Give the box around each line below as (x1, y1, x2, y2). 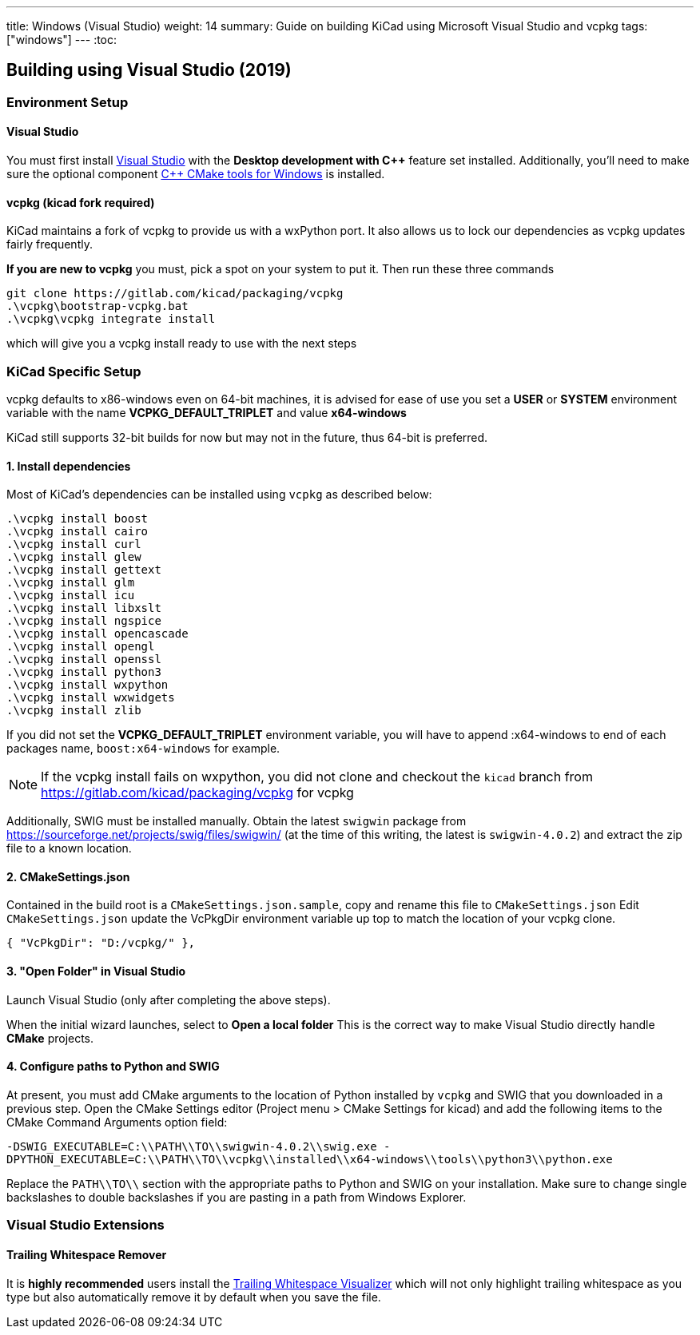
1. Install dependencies (6, 459, 131, 473)
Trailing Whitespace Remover (6, 1247, 167, 1261)
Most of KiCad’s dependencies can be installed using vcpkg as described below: (6, 487, 432, 502)
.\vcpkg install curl (6, 538, 141, 551)
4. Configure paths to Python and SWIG (6, 1059, 220, 1074)
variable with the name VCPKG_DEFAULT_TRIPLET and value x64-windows (6, 406, 407, 420)
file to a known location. (6, 841, 132, 856)
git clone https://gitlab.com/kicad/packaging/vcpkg (6, 287, 344, 300)
